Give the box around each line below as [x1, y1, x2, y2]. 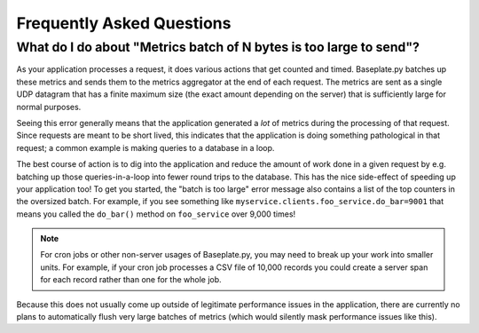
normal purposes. [16, 101, 82, 112]
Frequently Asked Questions [16, 13, 232, 33]
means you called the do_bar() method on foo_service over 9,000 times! [16, 209, 296, 219]
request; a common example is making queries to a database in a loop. [16, 142, 275, 153]
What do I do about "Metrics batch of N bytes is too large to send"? [16, 39, 420, 55]
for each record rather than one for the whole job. [40, 274, 222, 285]
